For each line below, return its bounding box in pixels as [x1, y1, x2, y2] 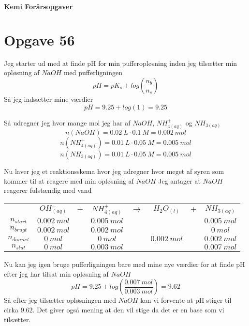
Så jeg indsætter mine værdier [4, 93, 93, 104]
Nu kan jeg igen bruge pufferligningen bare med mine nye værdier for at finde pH [4, 259, 245, 269]
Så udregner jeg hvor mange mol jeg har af [4, 117, 131, 127]
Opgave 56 [4, 30, 75, 49]
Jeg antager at [158, 175, 201, 186]
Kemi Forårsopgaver [4, 1, 73, 11]
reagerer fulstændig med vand [4, 185, 92, 195]
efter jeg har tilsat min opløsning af [4, 268, 109, 279]
